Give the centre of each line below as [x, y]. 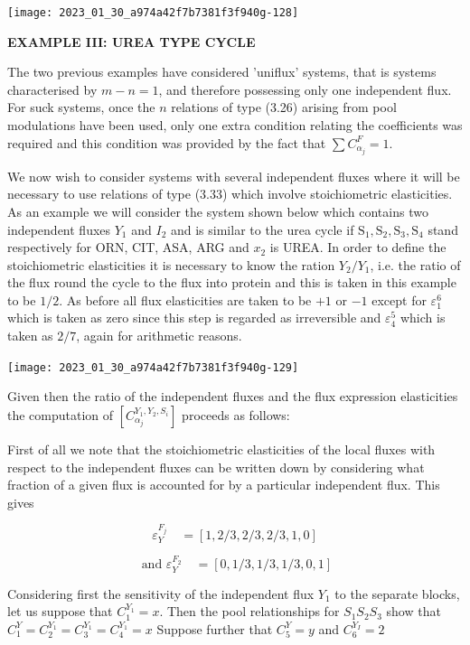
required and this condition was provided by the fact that [167, 142]
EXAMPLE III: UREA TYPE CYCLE [132, 41]
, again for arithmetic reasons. [159, 336]
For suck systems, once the [81, 107]
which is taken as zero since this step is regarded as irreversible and [194, 318]
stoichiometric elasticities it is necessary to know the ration [171, 264]
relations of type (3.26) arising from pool [284, 107]
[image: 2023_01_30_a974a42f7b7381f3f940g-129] [153, 367]
